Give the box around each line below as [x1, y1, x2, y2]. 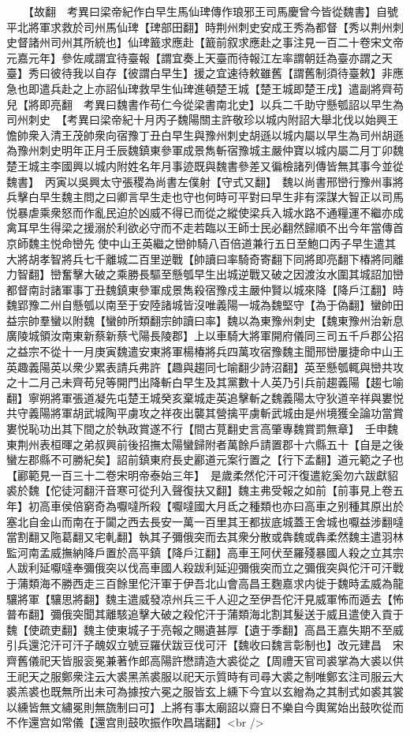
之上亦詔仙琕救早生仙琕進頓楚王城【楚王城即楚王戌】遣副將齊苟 [72, 80, 404, 96]
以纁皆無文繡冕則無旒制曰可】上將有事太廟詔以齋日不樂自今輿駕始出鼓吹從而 [6, 698, 404, 715]
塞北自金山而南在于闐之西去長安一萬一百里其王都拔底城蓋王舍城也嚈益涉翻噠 [6, 513, 404, 529]
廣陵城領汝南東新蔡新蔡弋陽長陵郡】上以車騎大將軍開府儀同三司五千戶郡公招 [6, 327, 404, 344]
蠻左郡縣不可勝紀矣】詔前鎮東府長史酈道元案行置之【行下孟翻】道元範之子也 [6, 451, 404, 468]
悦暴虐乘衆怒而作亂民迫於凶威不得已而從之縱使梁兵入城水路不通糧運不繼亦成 [6, 204, 404, 220]
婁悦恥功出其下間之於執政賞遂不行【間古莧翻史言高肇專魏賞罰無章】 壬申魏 [6, 420, 398, 437]
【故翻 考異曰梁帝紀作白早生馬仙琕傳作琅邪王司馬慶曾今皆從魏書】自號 [28, 3, 398, 19]
